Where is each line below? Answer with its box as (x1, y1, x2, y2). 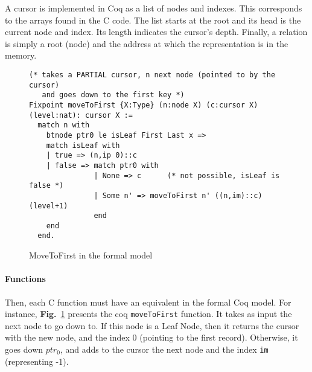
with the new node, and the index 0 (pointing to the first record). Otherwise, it (5, 331, 298, 344)
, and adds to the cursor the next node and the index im (60, 342, 269, 355)
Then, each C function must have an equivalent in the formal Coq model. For (5, 295, 291, 308)
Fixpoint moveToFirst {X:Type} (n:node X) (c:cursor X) (29, 100, 258, 109)
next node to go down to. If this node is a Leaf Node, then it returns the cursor (5, 319, 299, 332)
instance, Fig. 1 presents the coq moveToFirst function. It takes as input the (5, 307, 292, 320)
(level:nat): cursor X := (29, 111, 133, 120)
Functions (5, 272, 46, 285)
